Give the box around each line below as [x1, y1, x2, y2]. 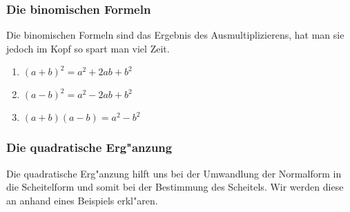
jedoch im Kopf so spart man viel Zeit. [6, 41, 170, 55]
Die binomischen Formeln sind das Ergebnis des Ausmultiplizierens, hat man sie [6, 28, 344, 42]
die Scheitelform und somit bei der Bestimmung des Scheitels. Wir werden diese [6, 180, 344, 194]
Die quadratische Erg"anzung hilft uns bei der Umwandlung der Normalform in [6, 166, 342, 180]
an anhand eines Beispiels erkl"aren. [6, 193, 158, 207]
